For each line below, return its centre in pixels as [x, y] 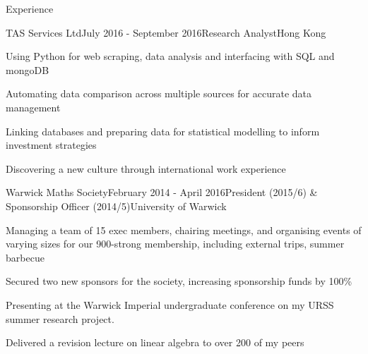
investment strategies [51, 145]
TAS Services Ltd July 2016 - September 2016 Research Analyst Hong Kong [166, 32]
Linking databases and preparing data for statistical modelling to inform [163, 131]
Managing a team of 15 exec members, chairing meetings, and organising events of [184, 230]
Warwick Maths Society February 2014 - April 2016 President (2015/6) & [162, 192]
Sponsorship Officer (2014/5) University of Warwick [116, 206]
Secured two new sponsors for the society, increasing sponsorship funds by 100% [179, 281]
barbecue [25, 257]
